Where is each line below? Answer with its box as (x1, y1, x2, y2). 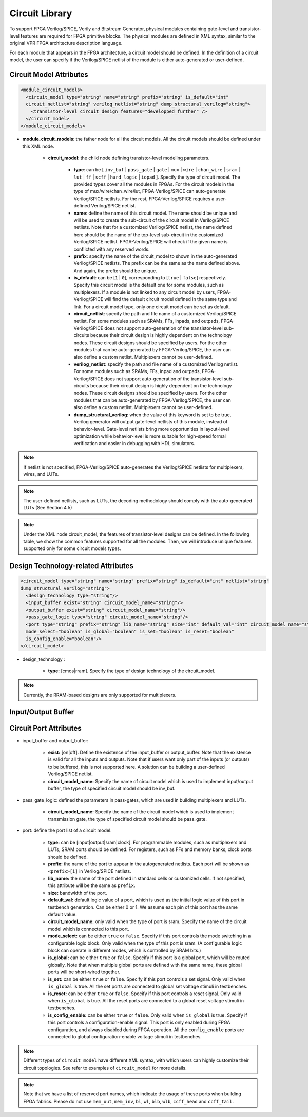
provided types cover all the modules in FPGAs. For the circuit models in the (73, 181, 235, 187)
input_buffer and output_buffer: (22, 737, 89, 743)
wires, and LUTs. (23, 471, 59, 477)
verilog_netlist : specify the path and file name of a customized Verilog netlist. (73, 361, 239, 367)
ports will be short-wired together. (48, 969, 121, 975)
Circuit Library (9, 8, 72, 19)
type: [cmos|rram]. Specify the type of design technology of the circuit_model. (48, 668, 216, 674)
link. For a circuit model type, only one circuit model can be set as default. (73, 304, 230, 310)
